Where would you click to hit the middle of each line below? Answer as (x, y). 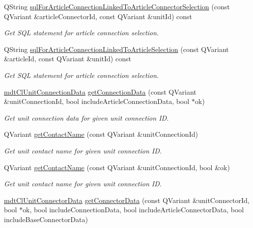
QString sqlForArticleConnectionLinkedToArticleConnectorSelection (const (117, 6)
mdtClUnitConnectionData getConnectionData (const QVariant (100, 91)
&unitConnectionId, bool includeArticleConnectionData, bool (97, 101)
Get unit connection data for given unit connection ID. (86, 117)
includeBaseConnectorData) (46, 219)
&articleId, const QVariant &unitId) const (68, 59)
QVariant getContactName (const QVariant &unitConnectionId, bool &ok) (117, 167)
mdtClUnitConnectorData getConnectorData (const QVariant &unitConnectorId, (127, 200)
